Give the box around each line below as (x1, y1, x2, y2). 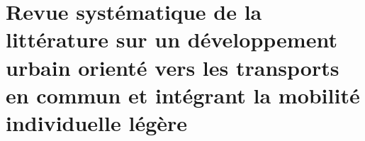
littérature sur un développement (6, 25, 337, 54)
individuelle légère (6, 108, 188, 137)
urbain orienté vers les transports (6, 52, 339, 81)
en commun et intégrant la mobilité (6, 80, 360, 109)
